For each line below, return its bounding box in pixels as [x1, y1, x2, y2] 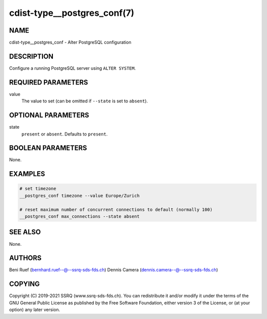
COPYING [9, 280, 40, 288]
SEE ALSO [9, 228, 41, 236]
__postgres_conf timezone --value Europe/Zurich [19, 193, 140, 198]
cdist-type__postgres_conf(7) [9, 7, 134, 18]
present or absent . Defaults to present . [21, 131, 108, 137]
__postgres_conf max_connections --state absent [19, 214, 140, 220]
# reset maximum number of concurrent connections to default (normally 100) [19, 207, 213, 212]
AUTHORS [9, 254, 42, 262]
